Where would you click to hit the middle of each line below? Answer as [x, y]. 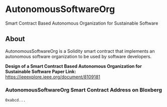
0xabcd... [16, 100]
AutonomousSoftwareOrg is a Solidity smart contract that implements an [80, 51]
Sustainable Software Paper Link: [41, 71]
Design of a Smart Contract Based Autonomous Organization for [73, 66]
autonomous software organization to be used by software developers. [78, 56]
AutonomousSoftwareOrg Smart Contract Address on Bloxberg [83, 90]
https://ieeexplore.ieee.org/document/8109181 [53, 77]
